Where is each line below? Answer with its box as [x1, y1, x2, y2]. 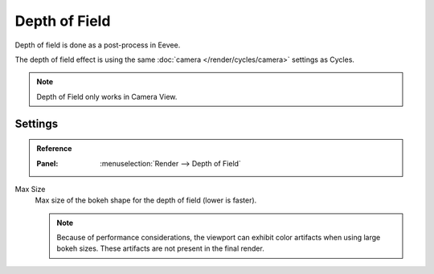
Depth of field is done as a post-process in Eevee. [14, 40, 181, 50]
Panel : [36, 158, 59, 168]
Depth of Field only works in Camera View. [36, 92, 178, 101]
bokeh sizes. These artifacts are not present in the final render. [56, 243, 264, 253]
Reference [36, 144, 72, 153]
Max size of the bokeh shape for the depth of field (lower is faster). [35, 195, 257, 205]
